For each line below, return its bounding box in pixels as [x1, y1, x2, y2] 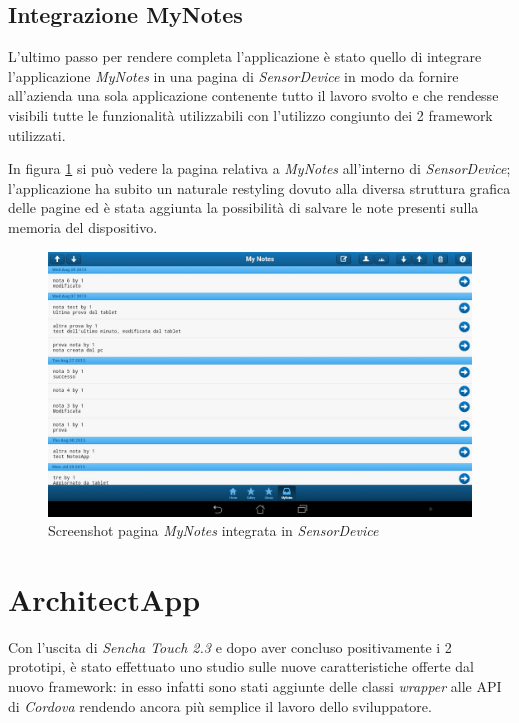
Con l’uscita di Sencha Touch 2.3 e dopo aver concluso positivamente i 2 [8, 636, 452, 657]
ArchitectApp [8, 578, 201, 619]
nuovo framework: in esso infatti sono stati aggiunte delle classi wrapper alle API [8, 676, 502, 697]
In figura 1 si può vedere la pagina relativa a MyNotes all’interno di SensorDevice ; [8, 158, 511, 179]
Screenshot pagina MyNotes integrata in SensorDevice [48, 520, 379, 541]
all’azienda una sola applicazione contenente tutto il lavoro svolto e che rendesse [8, 85, 499, 106]
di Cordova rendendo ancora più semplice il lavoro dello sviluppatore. [8, 695, 432, 716]
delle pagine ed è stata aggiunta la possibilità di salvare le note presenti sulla [8, 197, 479, 218]
